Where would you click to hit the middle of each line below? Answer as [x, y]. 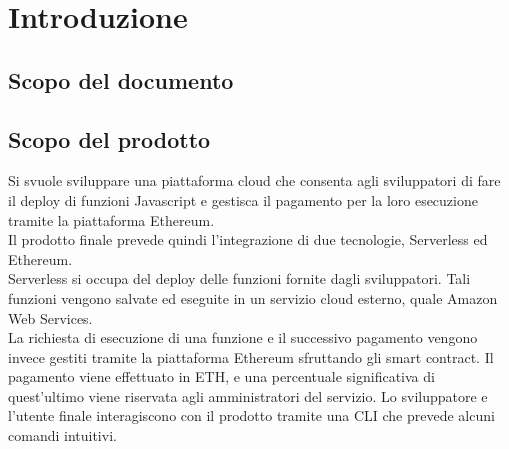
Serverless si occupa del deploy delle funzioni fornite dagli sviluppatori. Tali [239, 278]
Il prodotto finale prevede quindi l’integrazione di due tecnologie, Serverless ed [248, 239]
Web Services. [50, 317]
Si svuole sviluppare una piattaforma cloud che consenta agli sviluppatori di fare [254, 180]
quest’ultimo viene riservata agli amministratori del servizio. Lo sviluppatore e [248, 395]
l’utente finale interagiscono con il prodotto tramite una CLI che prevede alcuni [251, 415]
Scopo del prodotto [109, 138]
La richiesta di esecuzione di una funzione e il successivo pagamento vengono [243, 337]
